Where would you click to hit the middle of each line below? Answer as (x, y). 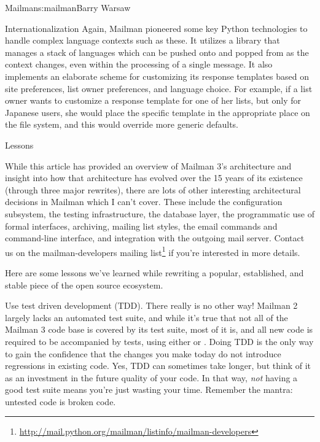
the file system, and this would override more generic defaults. (122, 124)
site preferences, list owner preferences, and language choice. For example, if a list (159, 88)
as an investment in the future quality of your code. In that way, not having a (151, 377)
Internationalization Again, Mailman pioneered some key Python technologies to (156, 28)
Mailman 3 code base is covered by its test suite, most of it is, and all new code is (159, 329)
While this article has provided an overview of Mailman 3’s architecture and (148, 165)
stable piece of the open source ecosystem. (84, 285)
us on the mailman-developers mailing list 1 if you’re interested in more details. (153, 251)
